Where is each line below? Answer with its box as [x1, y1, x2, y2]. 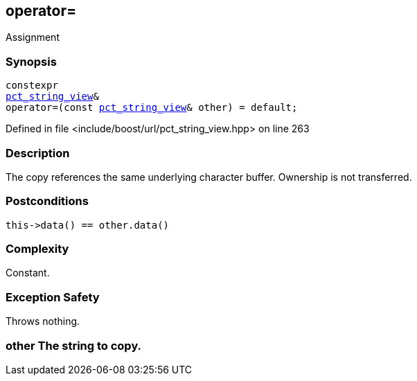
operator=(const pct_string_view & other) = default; [6, 102, 298, 114]
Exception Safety [6, 290, 100, 304]
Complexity [6, 242, 69, 256]
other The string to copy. [6, 338, 142, 353]
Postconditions [6, 194, 89, 209]
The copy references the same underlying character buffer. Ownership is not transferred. [6, 170, 412, 183]
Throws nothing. [6, 315, 80, 328]
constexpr [6, 80, 58, 91]
